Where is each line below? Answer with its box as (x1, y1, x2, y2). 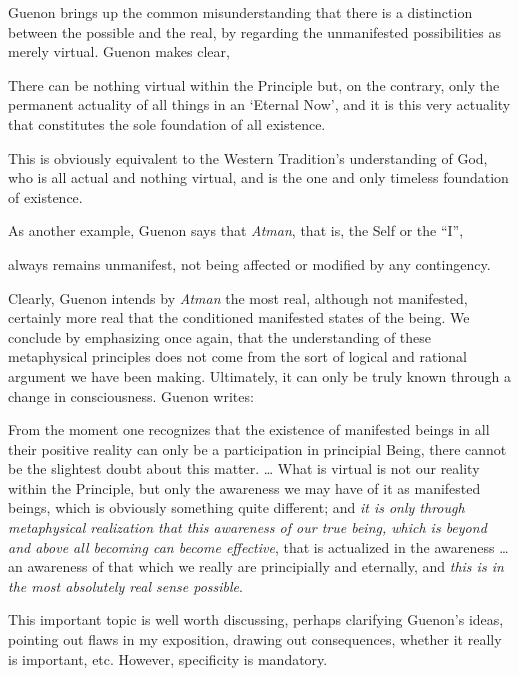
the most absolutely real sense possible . (8, 575, 243, 596)
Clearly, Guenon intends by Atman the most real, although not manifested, (8, 287, 468, 308)
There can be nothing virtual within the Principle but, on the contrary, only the (8, 74, 500, 95)
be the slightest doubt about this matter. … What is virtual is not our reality (8, 458, 480, 479)
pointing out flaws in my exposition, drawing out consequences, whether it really (8, 629, 502, 650)
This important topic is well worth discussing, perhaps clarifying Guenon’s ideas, (8, 609, 504, 630)
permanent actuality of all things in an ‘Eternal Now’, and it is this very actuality (8, 94, 511, 115)
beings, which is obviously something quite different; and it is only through (8, 497, 465, 518)
